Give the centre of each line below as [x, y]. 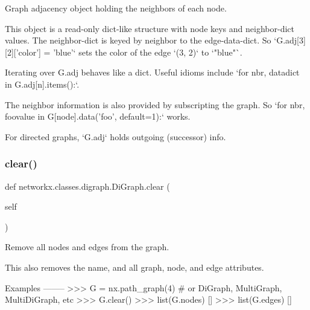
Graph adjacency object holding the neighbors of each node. [116, 8]
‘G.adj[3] [290, 40]
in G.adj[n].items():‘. [42, 84]
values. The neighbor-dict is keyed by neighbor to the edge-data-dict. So [138, 40]
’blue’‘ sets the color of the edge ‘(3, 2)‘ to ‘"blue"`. [148, 52]
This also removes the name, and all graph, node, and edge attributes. [134, 267]
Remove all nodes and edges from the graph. [87, 247]
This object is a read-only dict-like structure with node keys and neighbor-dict [150, 28]
